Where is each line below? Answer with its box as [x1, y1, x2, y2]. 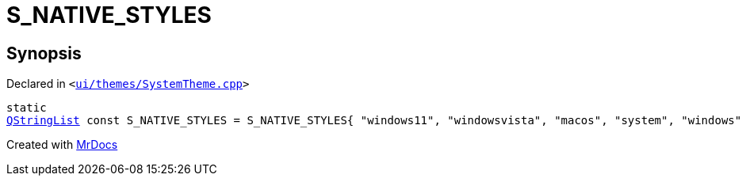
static [6, 101, 47, 115]
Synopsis [6, 43, 82, 63]
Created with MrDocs [6, 138, 118, 152]
